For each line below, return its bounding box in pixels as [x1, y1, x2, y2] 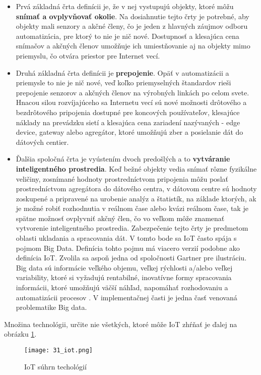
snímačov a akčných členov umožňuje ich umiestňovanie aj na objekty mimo [16, 40, 250, 51]
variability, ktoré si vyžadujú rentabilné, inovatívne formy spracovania [16, 272, 232, 283]
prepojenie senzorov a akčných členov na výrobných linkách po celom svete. [16, 87, 249, 97]
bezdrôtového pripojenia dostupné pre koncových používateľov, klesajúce [16, 106, 240, 117]
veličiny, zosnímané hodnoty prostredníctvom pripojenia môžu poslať [16, 173, 228, 184]
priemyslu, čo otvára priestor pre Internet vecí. [16, 50, 160, 61]
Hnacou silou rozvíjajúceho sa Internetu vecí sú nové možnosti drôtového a [16, 97, 247, 108]
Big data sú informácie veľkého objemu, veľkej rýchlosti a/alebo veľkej [16, 262, 233, 273]
